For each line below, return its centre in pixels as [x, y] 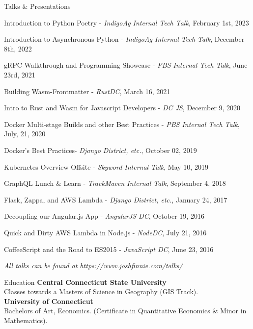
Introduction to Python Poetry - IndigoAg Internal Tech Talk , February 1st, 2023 [126, 22]
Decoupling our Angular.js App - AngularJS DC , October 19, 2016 [104, 216]
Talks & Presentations [37, 6]
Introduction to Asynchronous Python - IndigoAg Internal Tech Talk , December [124, 39]
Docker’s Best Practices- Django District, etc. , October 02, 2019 [100, 150]
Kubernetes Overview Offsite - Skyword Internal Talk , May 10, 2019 [106, 166]
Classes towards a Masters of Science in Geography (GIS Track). [101, 291]
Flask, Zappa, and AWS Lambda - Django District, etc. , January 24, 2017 [116, 199]
